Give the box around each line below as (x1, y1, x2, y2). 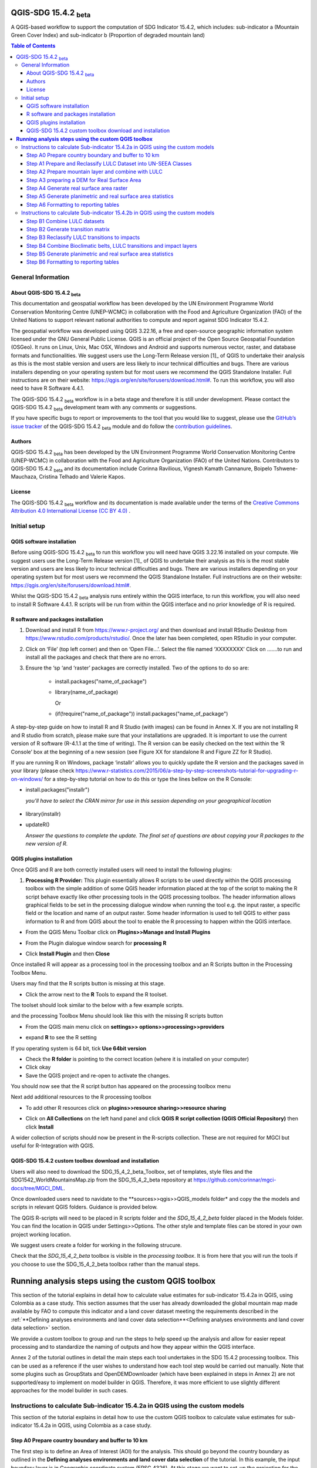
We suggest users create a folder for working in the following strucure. (11, 1241, 182, 1248)
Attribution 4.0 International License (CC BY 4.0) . (11, 507, 131, 514)
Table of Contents (11, 42, 56, 49)
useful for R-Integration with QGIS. (11, 1142, 95, 1149)
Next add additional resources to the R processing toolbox (11, 1093, 152, 1100)
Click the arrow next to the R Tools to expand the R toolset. (25, 991, 168, 998)
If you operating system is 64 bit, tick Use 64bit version (11, 1045, 147, 1052)
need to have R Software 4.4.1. (11, 385, 85, 392)
